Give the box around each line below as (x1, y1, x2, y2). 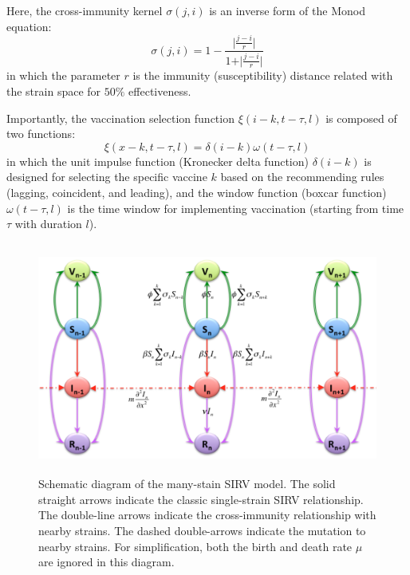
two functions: (6, 125, 76, 142)
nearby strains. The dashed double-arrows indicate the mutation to (38, 522, 366, 539)
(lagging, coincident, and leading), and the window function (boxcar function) (6, 183, 387, 200)
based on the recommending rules (220, 168, 384, 185)
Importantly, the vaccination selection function (6, 109, 235, 126)
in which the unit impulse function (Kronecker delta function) (6, 152, 309, 169)
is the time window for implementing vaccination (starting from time (67, 199, 404, 216)
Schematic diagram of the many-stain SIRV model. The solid (38, 475, 336, 492)
